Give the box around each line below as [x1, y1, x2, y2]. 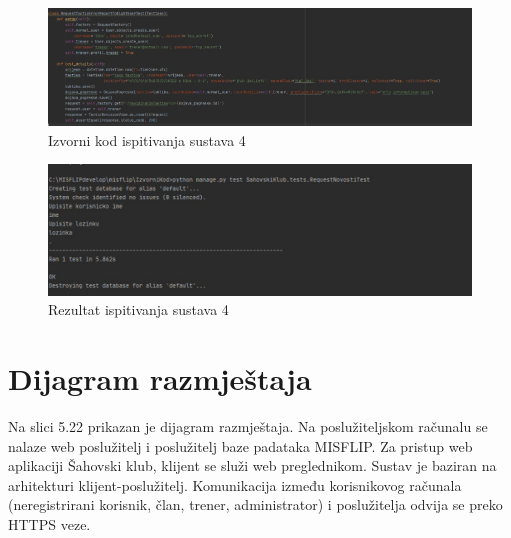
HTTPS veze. [8, 513, 91, 534]
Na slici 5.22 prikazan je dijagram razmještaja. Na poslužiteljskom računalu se [8, 415, 488, 436]
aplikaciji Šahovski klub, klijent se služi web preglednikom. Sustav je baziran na [8, 455, 497, 476]
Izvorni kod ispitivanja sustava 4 [48, 129, 246, 150]
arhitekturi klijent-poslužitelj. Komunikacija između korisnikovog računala [8, 474, 462, 495]
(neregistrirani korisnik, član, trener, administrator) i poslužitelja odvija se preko [8, 494, 503, 515]
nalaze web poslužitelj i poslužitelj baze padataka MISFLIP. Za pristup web [8, 435, 473, 456]
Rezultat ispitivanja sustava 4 [48, 299, 229, 320]
